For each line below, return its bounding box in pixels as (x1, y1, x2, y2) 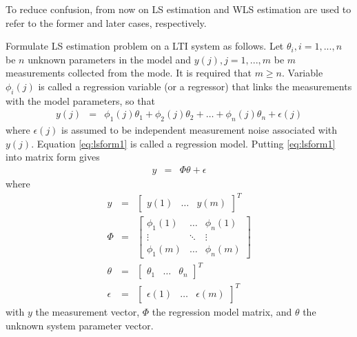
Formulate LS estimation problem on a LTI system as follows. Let (6, 39, 284, 53)
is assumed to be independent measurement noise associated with (61, 123, 338, 137)
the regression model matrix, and (152, 304, 292, 318)
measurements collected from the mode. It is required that (6, 65, 252, 80)
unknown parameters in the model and (28, 52, 192, 66)
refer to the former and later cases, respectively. (6, 15, 207, 30)
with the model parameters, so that (6, 93, 155, 108)
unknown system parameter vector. (6, 318, 154, 332)
